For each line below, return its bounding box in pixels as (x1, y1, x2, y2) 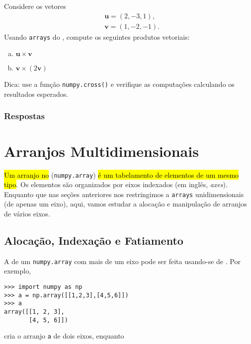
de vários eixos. (4, 208, 50, 219)
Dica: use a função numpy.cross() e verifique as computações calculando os (4, 79, 235, 89)
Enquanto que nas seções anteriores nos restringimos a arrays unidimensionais (4, 189, 244, 199)
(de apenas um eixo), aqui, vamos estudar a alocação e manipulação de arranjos (4, 199, 247, 209)
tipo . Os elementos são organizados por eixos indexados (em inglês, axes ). (4, 179, 228, 190)
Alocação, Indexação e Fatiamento (4, 233, 183, 248)
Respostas (4, 110, 45, 122)
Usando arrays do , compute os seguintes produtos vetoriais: (4, 31, 190, 42)
